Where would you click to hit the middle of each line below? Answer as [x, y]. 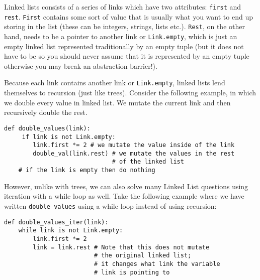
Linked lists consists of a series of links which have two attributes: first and [123, 7]
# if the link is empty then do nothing [87, 170]
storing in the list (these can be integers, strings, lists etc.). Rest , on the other [124, 26]
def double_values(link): [47, 128]
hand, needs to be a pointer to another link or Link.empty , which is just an [121, 36]
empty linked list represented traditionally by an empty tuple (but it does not [124, 46]
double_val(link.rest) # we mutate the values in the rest [134, 153]
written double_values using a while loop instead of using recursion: [110, 205]
